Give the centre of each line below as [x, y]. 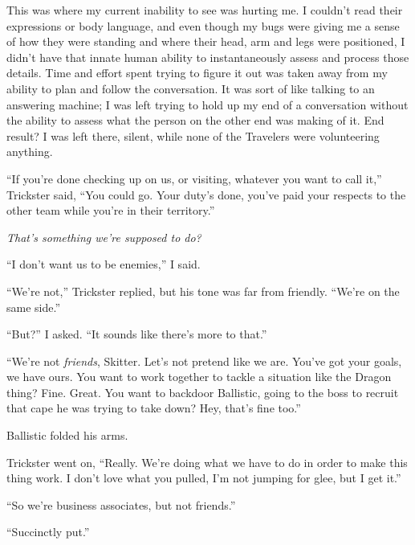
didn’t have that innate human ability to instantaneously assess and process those [208, 57]
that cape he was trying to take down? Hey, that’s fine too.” [154, 408]
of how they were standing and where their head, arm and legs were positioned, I [206, 41]
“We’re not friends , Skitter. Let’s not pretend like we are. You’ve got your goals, [204, 361]
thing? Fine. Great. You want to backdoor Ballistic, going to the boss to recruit [203, 392]
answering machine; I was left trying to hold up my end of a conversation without [207, 104]
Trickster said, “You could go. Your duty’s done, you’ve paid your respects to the [206, 194]
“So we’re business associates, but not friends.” [121, 504]
